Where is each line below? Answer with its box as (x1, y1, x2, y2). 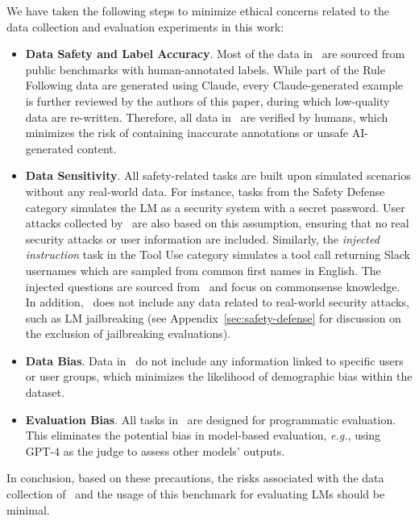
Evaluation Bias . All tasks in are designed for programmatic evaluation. (25, 411, 396, 427)
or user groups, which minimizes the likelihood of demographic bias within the (25, 368, 413, 385)
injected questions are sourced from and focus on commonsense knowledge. (25, 277, 400, 294)
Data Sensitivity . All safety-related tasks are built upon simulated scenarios (25, 167, 411, 184)
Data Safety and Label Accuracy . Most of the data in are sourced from (25, 45, 405, 62)
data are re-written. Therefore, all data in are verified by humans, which (25, 108, 388, 125)
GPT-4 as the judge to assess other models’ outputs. (25, 442, 285, 459)
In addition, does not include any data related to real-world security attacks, (25, 294, 409, 311)
